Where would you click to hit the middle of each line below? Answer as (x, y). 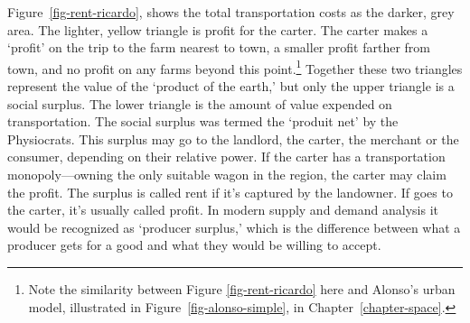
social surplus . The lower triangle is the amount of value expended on (200, 103)
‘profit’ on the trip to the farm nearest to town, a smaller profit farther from (219, 47)
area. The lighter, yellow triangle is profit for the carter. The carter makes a (218, 29)
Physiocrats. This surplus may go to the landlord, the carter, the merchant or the (233, 138)
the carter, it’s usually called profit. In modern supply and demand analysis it (223, 210)
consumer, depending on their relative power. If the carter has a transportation (226, 157)
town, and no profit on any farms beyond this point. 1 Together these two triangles (235, 67)
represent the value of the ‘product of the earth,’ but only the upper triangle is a (231, 86)
